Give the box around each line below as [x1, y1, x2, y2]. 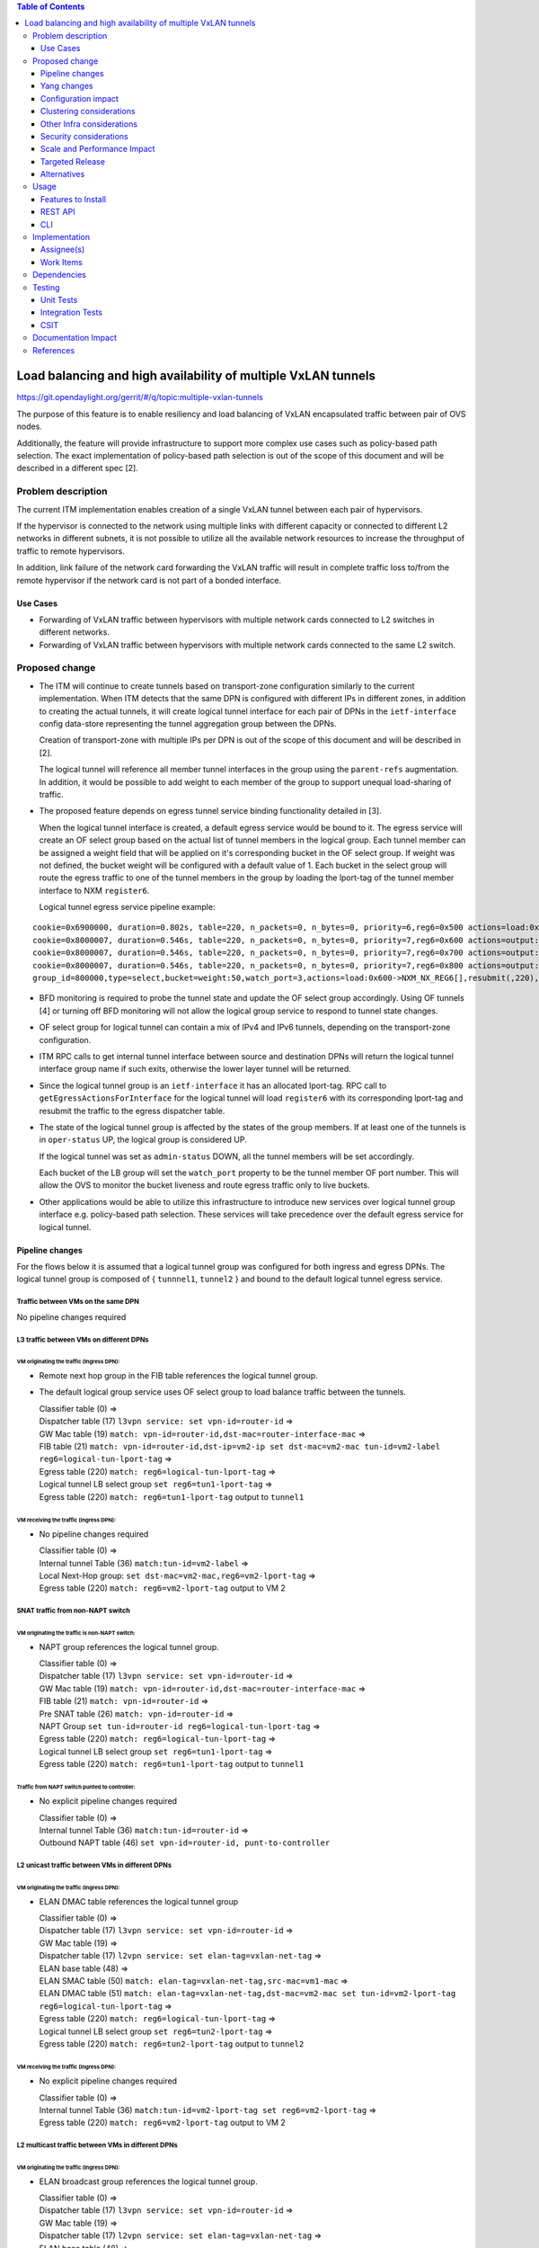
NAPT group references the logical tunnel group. [39, 1641, 219, 1652]
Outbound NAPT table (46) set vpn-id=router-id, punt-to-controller [39, 1837, 331, 1848]
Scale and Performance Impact [40, 144, 155, 155]
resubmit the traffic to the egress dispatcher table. [39, 1105, 225, 1116]
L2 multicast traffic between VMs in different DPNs [16, 2141, 179, 2150]
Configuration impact [40, 93, 119, 103]
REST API [40, 207, 75, 218]
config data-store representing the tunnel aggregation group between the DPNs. [39, 718, 337, 728]
